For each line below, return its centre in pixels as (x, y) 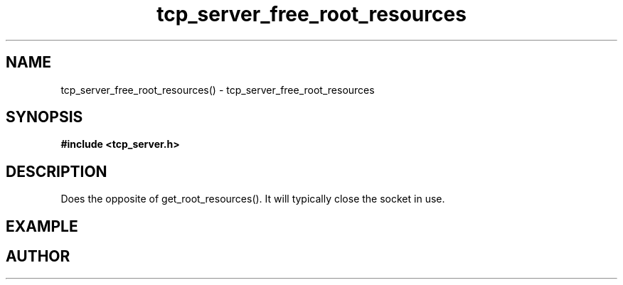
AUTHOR (38, 257)
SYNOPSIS (44, 117)
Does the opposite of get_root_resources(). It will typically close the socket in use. (253, 199)
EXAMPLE (42, 226)
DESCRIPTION (57, 171)
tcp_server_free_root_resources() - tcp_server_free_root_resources (218, 90)
